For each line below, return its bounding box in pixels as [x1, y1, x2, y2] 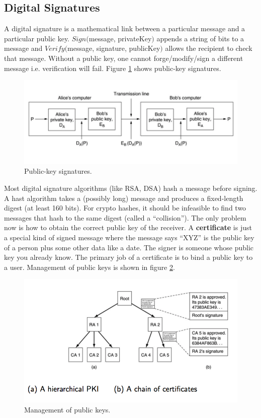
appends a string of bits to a [156, 33, 244, 43]
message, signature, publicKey [67, 43, 160, 53]
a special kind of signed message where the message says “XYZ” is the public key [4, 232, 254, 243]
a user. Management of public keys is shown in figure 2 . [4, 261, 175, 272]
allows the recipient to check [165, 43, 252, 53]
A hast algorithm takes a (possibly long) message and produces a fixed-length [4, 192, 243, 203]
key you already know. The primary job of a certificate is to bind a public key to [4, 252, 253, 262]
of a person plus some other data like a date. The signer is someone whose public [4, 242, 254, 252]
